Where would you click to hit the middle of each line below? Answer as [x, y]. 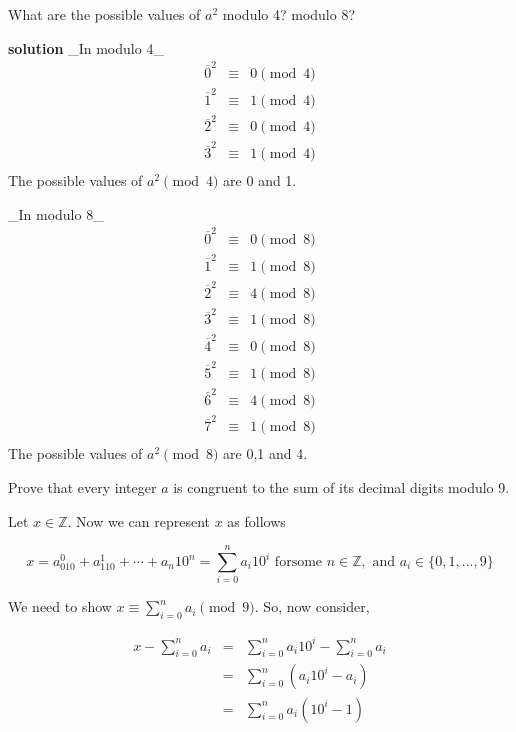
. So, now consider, [312, 606]
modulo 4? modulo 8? [289, 14]
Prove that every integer [82, 487]
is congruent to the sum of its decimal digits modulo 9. [341, 487]
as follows [256, 520]
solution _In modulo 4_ [86, 47]
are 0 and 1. [260, 180]
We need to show [60, 606]
